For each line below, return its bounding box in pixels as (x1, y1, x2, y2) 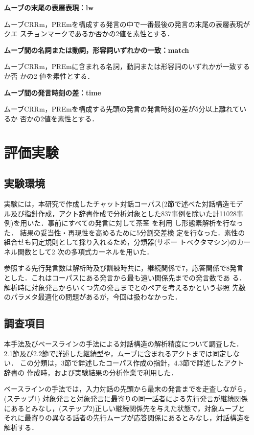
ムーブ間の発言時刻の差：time (4, 87, 101, 97)
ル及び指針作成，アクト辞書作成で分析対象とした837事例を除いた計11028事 (4, 208, 244, 218)
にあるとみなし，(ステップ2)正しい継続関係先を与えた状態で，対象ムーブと (4, 403, 245, 413)
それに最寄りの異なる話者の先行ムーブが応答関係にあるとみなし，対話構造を (4, 412, 251, 423)
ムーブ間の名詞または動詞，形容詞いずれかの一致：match (4, 45, 189, 55)
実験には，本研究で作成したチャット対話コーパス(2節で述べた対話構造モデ (4, 198, 243, 208)
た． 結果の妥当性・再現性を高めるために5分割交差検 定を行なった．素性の (4, 227, 245, 237)
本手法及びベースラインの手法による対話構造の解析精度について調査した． (4, 339, 243, 349)
